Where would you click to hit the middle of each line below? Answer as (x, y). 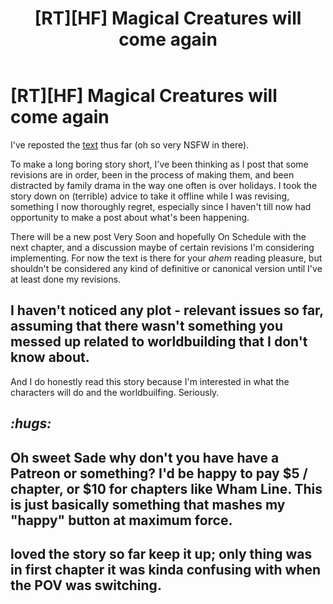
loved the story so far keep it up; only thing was (161, 553)
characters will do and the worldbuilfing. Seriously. (115, 392)
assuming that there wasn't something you (146, 326)
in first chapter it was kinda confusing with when (166, 569)
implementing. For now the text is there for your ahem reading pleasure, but (166, 258)
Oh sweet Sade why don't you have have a (145, 457)
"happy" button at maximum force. (121, 520)
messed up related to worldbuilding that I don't (159, 342)
